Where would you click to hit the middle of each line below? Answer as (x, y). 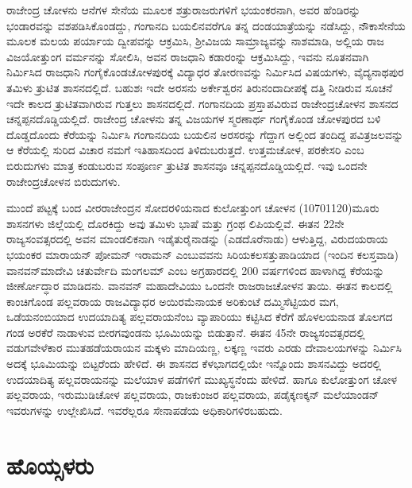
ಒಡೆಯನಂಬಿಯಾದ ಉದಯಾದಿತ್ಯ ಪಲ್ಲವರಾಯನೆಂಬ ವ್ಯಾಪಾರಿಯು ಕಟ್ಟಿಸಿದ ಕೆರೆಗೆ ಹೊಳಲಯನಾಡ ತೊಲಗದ (200, 317)
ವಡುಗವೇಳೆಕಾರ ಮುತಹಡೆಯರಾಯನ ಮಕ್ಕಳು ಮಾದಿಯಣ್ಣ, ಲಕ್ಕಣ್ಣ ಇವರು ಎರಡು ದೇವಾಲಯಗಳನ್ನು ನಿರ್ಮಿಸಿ (204, 348)
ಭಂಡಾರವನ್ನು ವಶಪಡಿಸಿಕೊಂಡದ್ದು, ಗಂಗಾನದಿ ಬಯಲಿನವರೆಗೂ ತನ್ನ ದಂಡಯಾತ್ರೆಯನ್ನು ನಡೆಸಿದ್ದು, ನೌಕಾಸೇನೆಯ (206, 25)
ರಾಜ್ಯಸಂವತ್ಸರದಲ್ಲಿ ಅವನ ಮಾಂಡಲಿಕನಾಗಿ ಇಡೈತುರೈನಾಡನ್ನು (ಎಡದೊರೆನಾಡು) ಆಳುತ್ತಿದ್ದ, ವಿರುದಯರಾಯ (197, 239)
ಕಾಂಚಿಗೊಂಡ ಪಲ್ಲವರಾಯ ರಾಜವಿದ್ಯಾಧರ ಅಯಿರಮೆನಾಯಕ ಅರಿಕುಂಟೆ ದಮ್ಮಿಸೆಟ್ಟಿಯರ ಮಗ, (173, 301)
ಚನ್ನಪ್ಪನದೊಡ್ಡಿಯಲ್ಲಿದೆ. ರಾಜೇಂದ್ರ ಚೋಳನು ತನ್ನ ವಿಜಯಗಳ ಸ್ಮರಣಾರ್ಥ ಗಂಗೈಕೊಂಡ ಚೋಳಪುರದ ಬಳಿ (194, 119)
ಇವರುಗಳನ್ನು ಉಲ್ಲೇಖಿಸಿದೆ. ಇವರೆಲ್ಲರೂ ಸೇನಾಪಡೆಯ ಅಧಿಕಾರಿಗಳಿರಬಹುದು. (144, 410)
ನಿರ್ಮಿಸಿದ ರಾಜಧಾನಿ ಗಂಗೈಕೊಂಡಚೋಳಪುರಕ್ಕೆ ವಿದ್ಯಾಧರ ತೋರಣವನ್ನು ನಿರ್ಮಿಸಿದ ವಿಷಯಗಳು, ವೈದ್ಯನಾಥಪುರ (205, 72)
